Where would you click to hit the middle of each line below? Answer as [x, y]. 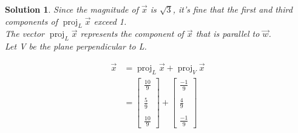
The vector [25, 34]
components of [31, 21]
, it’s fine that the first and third [232, 9]
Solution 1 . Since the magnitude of [72, 9]
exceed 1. [110, 21]
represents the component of [132, 34]
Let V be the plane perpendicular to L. [76, 46]
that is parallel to [228, 34]
